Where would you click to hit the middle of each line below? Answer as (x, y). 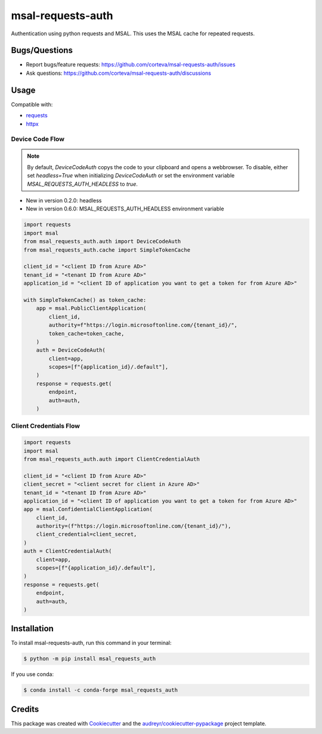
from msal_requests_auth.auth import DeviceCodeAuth (102, 241)
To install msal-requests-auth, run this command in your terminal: (92, 643)
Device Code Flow (38, 139)
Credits (25, 709)
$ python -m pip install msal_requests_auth (90, 659)
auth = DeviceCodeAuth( (71, 350)
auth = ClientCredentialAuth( (68, 551)
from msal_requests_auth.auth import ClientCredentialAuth (112, 459)
